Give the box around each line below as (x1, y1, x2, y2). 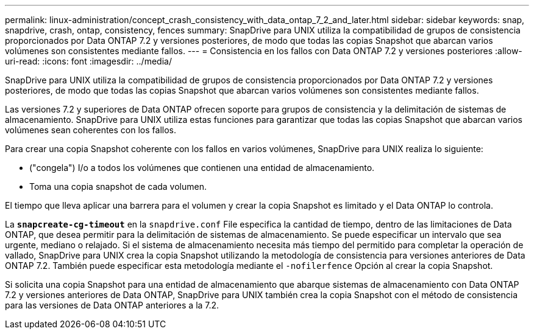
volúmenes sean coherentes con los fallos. (5, 125, 176, 135)
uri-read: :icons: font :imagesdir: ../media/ (5, 56, 172, 66)
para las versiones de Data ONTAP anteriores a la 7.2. (5, 300, 219, 310)
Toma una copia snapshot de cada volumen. (29, 181, 207, 192)
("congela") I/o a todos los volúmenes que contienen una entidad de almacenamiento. (29, 162, 375, 173)
